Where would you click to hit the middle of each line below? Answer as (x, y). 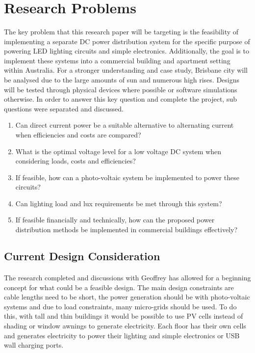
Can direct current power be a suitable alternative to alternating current (125, 125)
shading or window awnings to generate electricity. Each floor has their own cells (125, 326)
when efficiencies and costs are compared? (78, 134)
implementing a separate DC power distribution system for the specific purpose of (127, 41)
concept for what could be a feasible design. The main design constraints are (119, 287)
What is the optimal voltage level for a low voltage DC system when (118, 151)
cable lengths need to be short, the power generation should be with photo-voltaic (127, 297)
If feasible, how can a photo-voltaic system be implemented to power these (127, 177)
